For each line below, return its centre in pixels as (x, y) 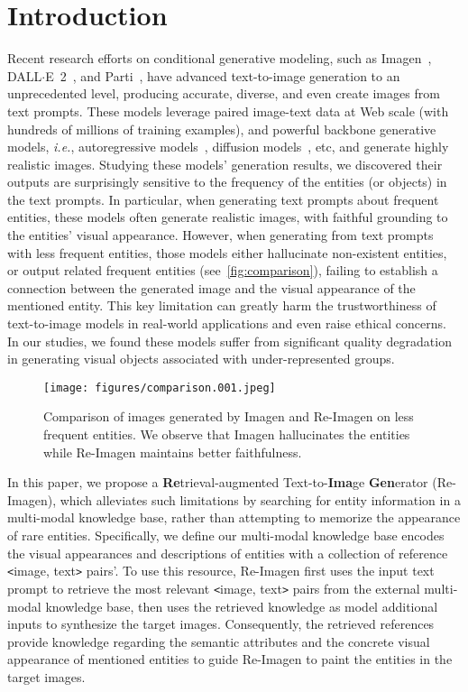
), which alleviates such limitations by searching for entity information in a (254, 499)
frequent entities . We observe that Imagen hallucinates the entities (227, 434)
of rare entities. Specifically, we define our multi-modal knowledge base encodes (226, 535)
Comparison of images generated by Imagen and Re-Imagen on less (229, 416)
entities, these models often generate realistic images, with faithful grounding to (228, 217)
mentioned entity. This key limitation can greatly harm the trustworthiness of (222, 305)
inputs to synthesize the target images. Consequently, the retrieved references (221, 624)
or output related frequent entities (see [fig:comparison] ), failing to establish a (223, 270)
